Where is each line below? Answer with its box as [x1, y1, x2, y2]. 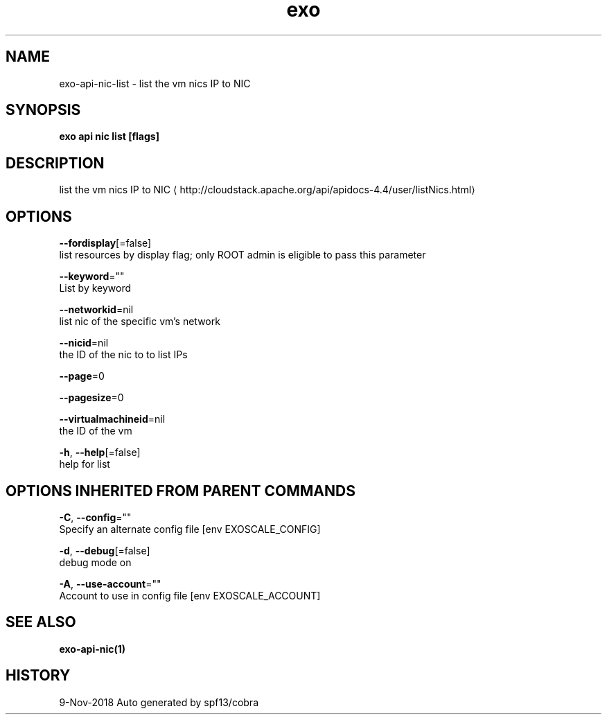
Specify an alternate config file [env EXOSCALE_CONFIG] [59, 523, 321, 535]
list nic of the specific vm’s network [59, 315, 220, 328]
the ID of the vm [59, 425, 132, 437]
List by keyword [59, 282, 132, 295]
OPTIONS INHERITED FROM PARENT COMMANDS [6, 482, 355, 500]
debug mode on [59, 556, 132, 568]
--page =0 [59, 370, 105, 383]
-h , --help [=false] [59, 446, 141, 459]
